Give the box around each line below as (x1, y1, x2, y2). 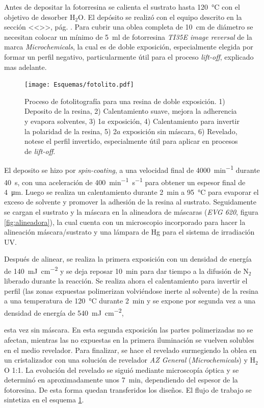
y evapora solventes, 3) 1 (24, 116, 102, 126)
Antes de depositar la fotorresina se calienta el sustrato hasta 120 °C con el (4, 2, 240, 12)
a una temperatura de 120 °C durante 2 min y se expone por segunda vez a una (4, 295, 256, 306)
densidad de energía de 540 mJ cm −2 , (4, 306, 124, 318)
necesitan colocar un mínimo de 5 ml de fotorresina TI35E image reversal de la (4, 31, 252, 42)
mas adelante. (4, 61, 47, 72)
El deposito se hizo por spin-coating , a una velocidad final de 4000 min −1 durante (4, 163, 260, 175)
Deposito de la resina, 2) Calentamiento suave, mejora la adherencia (24, 106, 237, 116)
